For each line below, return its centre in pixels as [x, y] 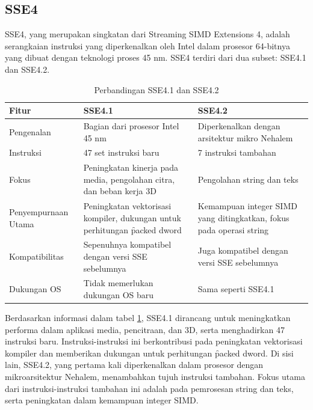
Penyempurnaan [39, 212]
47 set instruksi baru [121, 152]
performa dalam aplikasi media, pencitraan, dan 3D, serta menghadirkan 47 [145, 329]
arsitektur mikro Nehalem [245, 137]
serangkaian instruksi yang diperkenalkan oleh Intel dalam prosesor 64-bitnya [147, 45]
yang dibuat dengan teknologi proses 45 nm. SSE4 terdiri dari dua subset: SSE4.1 [156, 57]
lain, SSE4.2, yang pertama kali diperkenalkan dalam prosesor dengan [134, 365]
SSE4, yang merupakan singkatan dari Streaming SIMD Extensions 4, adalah [147, 34]
